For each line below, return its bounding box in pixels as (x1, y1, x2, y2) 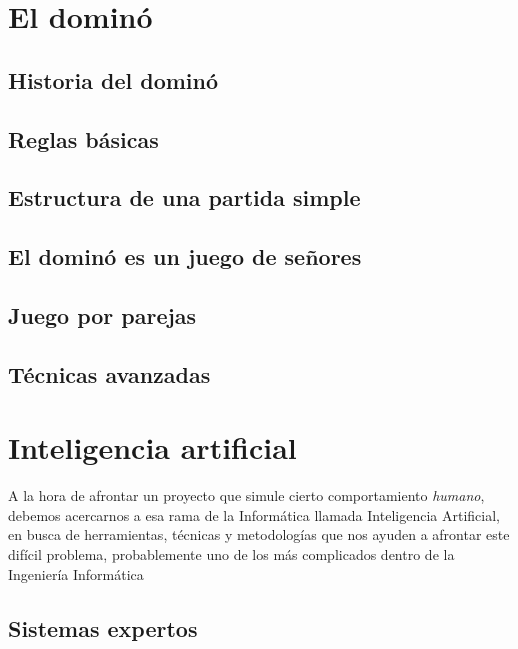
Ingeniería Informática (8, 563, 144, 584)
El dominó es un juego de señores (8, 241, 362, 272)
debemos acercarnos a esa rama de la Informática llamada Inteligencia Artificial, (8, 504, 500, 525)
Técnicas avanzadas (8, 358, 211, 389)
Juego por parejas (8, 299, 197, 330)
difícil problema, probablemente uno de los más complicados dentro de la (8, 543, 455, 564)
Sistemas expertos (8, 612, 198, 643)
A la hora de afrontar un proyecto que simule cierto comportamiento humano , (8, 485, 485, 506)
